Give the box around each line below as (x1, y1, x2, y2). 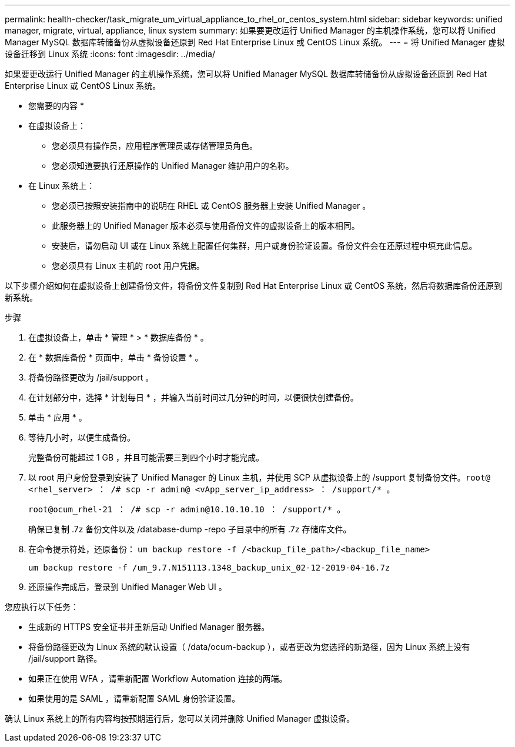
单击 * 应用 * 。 (28, 412, 87, 422)
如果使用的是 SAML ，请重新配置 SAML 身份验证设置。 (28, 693, 240, 703)
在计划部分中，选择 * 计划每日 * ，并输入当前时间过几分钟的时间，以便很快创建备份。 (28, 392, 359, 402)
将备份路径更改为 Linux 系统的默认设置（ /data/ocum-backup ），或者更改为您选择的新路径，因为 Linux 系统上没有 (28, 642, 470, 652)
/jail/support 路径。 (28, 653, 102, 663)
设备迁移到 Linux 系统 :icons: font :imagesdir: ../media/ (5, 49, 216, 59)
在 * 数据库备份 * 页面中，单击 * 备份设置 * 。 (28, 352, 203, 362)
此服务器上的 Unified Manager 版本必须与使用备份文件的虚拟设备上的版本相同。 (52, 221, 360, 231)
